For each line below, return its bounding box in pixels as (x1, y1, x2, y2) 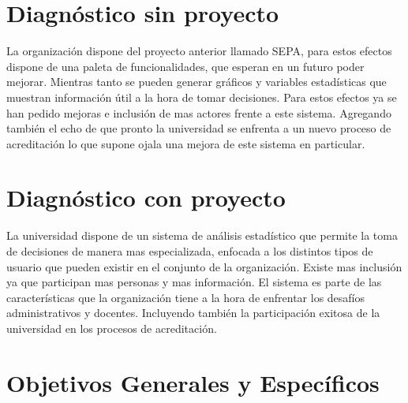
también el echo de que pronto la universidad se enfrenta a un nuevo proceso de (6, 120, 391, 136)
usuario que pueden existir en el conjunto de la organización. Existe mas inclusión (6, 258, 402, 274)
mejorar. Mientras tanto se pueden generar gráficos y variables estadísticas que (6, 73, 387, 90)
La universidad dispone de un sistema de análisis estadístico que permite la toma (6, 227, 398, 244)
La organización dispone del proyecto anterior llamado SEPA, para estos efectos (6, 43, 392, 59)
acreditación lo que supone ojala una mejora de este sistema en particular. (6, 135, 365, 151)
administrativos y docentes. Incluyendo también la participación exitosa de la (6, 304, 380, 321)
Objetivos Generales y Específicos (6, 366, 380, 398)
